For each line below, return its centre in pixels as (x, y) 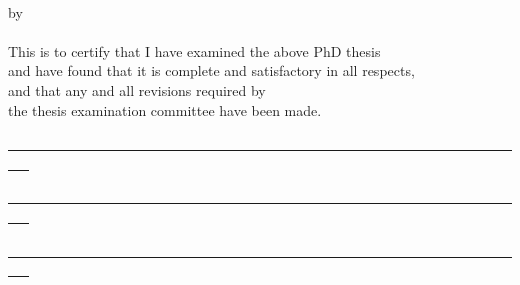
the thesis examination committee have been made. (165, 109)
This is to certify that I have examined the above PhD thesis (194, 50)
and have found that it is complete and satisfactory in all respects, (211, 70)
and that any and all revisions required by (137, 89)
